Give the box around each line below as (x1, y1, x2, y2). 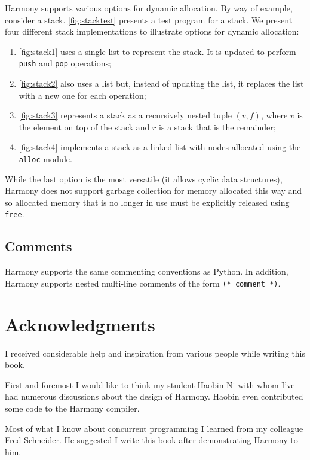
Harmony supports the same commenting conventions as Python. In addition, (5, 265, 288, 278)
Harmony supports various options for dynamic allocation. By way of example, (5, 2, 293, 14)
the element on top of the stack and (19, 120, 150, 133)
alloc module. (19, 153, 72, 164)
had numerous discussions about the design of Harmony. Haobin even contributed (5, 390, 303, 403)
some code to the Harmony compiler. (5, 402, 140, 415)
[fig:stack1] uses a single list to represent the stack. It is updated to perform (19, 45, 296, 57)
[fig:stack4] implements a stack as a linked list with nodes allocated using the (19, 141, 301, 153)
